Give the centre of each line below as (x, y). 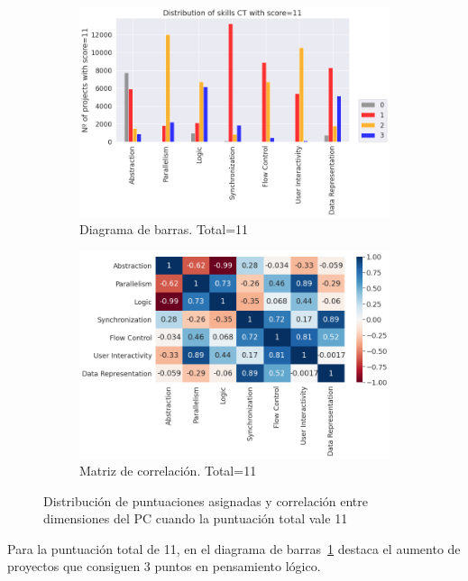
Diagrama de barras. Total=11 (164, 229)
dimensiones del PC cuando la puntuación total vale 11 (196, 518)
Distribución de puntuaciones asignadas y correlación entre (206, 500)
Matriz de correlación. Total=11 (168, 471)
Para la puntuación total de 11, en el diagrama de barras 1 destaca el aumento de (234, 548)
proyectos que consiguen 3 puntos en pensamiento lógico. (164, 566)
